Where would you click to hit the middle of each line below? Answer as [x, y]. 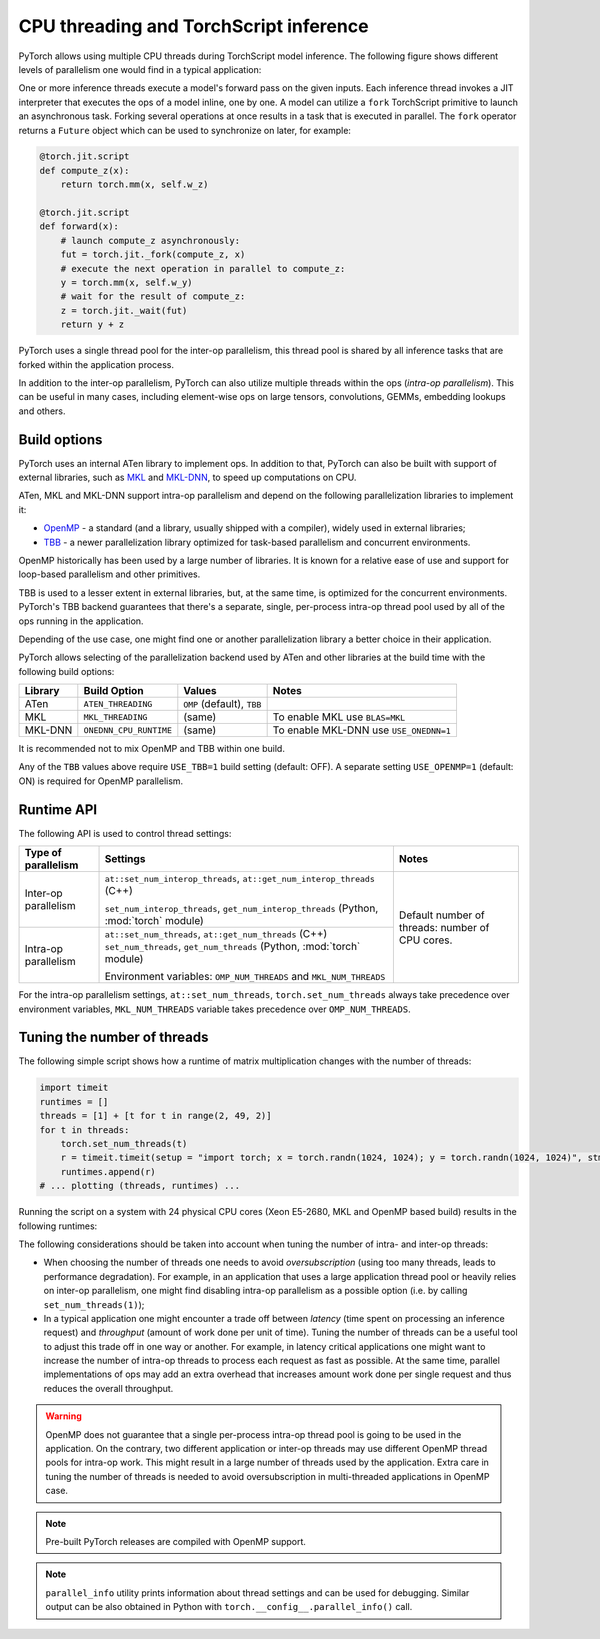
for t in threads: [84, 1129]
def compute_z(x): [84, 170]
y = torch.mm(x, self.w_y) [127, 282]
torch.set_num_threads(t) [124, 1144]
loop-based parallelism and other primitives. [109, 574]
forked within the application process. [96, 364]
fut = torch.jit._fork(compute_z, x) [153, 254]
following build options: [66, 671]
